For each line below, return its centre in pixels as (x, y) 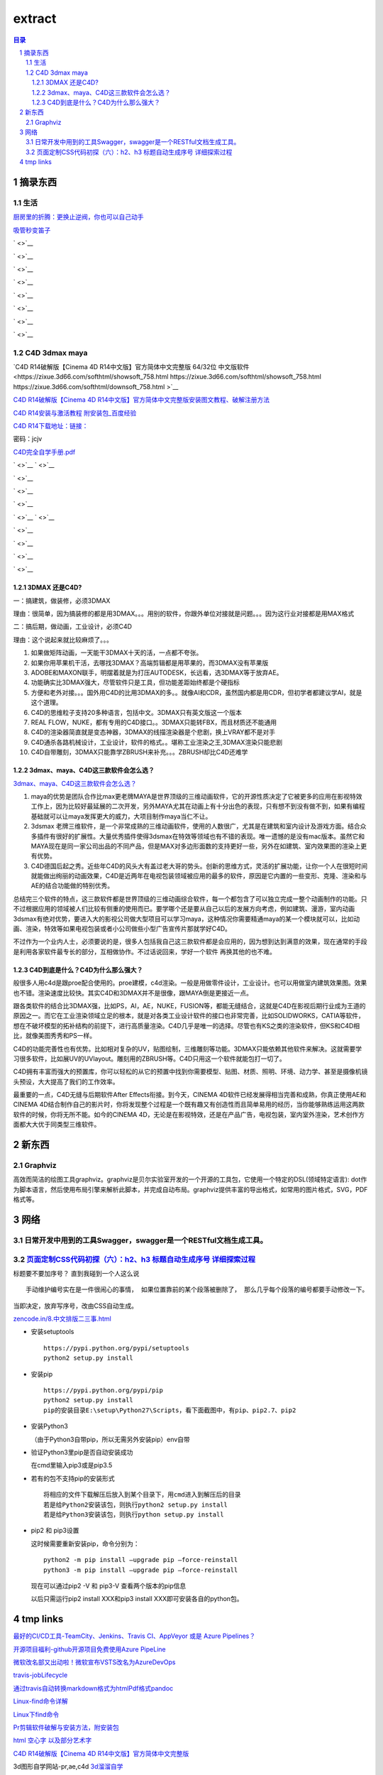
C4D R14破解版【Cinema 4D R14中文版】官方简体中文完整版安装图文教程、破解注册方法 (141, 400)
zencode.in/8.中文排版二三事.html (62, 1319)
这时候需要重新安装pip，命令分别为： (85, 1544)
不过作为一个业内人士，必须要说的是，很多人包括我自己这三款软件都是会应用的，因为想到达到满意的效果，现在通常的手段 (190, 941)
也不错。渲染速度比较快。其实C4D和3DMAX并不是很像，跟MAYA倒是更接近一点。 (133, 993)
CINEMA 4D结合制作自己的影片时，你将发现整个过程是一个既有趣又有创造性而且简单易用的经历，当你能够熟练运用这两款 (189, 1105)
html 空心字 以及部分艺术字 (52, 1740)
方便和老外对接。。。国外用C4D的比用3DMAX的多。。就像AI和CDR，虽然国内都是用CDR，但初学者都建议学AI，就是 (196, 692)
